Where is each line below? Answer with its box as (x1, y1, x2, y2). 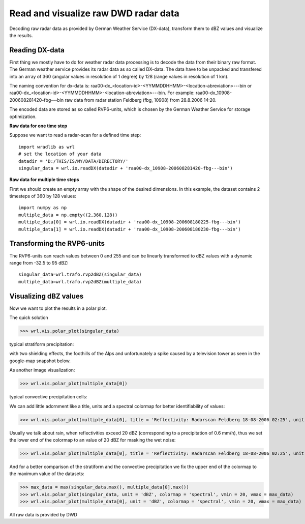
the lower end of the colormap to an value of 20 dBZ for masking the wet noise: (9, 436, 176, 443)
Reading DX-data (9, 46, 65, 54)
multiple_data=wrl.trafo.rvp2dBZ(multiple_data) (18, 279, 142, 284)
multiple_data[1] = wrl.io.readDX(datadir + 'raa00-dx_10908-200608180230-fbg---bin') (18, 226, 241, 232)
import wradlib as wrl (18, 144, 75, 150)
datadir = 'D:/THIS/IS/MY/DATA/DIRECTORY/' (18, 158, 129, 164)
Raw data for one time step (9, 123, 68, 129)
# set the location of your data (18, 151, 102, 157)
